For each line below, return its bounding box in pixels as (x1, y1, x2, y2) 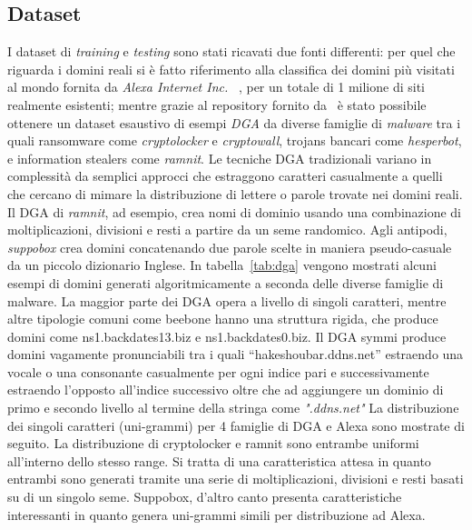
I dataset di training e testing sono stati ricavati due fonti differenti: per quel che (7, 42, 456, 61)
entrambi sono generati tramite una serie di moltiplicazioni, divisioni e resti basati (7, 469, 464, 488)
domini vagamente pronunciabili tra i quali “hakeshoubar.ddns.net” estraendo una (7, 345, 464, 364)
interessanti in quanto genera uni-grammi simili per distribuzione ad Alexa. (7, 505, 426, 524)
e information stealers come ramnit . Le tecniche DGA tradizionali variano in (7, 148, 432, 167)
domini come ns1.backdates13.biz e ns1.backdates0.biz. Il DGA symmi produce (7, 326, 447, 345)
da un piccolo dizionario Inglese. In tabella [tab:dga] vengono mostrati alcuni (7, 255, 437, 275)
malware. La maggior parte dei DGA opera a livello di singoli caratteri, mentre (7, 291, 447, 310)
